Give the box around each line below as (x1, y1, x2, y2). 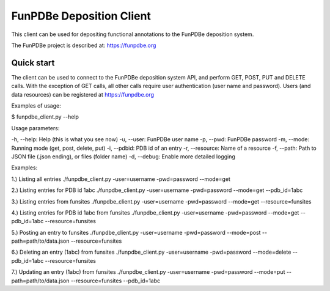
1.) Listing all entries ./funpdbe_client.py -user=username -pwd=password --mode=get (11, 175, 230, 183)
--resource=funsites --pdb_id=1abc (70, 277, 161, 284)
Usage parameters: (11, 124, 60, 131)
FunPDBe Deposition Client (11, 9, 151, 23)
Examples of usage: (11, 102, 61, 109)
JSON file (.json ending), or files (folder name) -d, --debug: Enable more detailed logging (11, 153, 235, 160)
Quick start (11, 57, 55, 68)
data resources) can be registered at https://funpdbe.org (11, 90, 155, 98)
